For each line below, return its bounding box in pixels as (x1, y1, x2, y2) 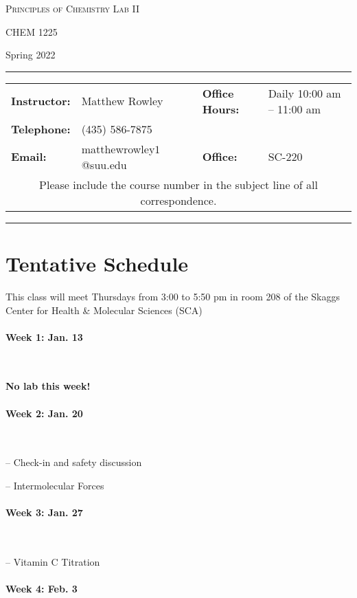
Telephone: (11, 120, 71, 137)
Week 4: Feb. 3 (5, 582, 78, 596)
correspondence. (140, 192, 217, 208)
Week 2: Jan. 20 (5, 406, 83, 420)
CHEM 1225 (5, 24, 58, 38)
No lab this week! (5, 379, 91, 393)
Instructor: (11, 93, 71, 109)
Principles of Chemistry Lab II (5, 1, 140, 15)
